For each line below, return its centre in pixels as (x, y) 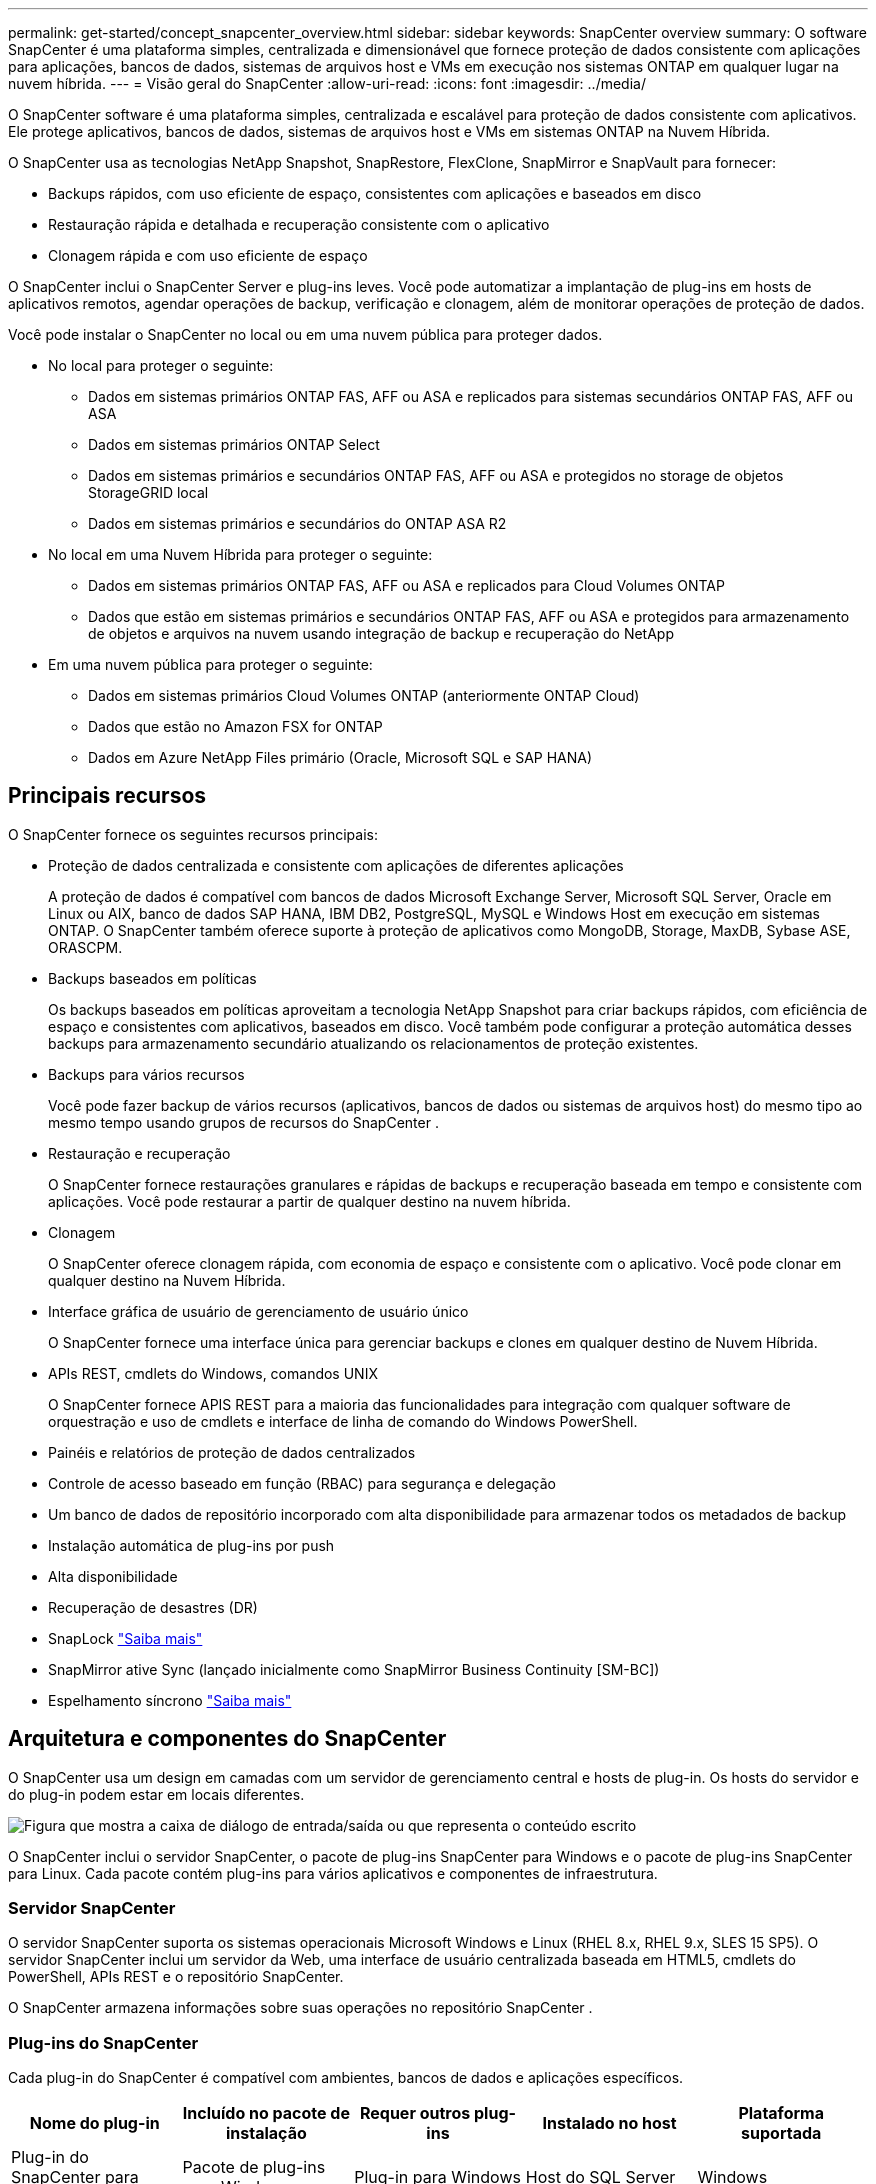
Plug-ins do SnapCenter (103, 2042)
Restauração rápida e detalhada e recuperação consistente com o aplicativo (299, 224)
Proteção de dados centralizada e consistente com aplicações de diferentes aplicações (336, 865)
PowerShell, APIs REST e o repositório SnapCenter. (176, 1977)
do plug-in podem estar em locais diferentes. (156, 1794)
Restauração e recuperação (139, 1153)
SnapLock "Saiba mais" (125, 1638)
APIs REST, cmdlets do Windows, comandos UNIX (213, 1373)
